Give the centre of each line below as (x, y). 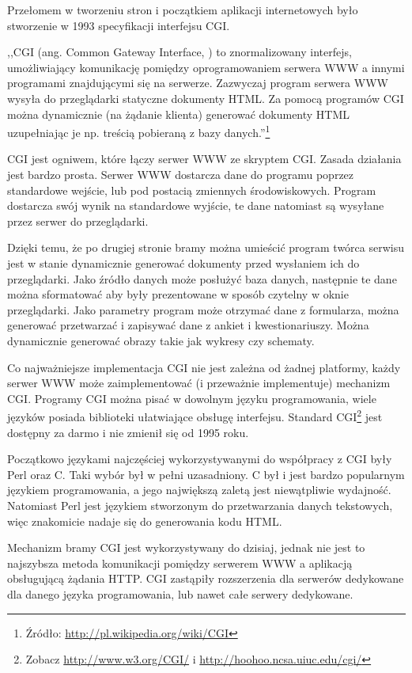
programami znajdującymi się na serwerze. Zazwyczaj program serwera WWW (198, 83)
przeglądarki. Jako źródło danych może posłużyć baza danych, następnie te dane (202, 278)
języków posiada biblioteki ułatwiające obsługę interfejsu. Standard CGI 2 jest (195, 415)
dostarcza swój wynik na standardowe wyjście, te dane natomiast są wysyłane (196, 205)
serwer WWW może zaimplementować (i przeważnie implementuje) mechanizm (199, 383)
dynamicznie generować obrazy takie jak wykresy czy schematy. (161, 340)
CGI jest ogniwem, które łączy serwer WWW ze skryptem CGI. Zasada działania (204, 159)
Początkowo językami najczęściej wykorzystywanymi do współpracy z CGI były (200, 459)
